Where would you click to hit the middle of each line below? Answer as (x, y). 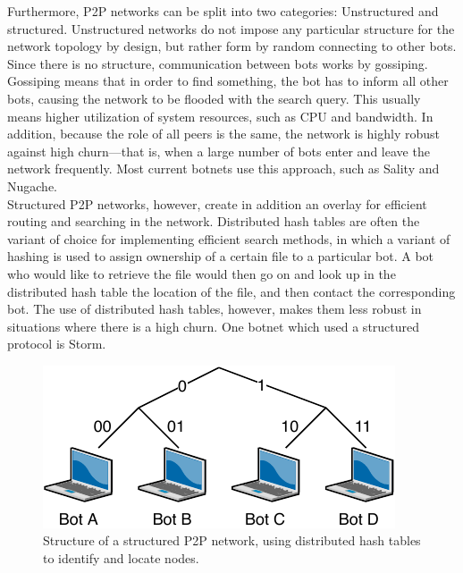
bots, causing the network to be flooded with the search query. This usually (214, 98)
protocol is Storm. (57, 344)
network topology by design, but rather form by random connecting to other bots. (232, 46)
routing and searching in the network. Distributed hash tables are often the (214, 221)
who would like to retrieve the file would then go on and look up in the (202, 273)
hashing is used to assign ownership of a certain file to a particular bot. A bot (221, 256)
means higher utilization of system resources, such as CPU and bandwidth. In (220, 116)
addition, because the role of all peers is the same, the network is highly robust (223, 134)
